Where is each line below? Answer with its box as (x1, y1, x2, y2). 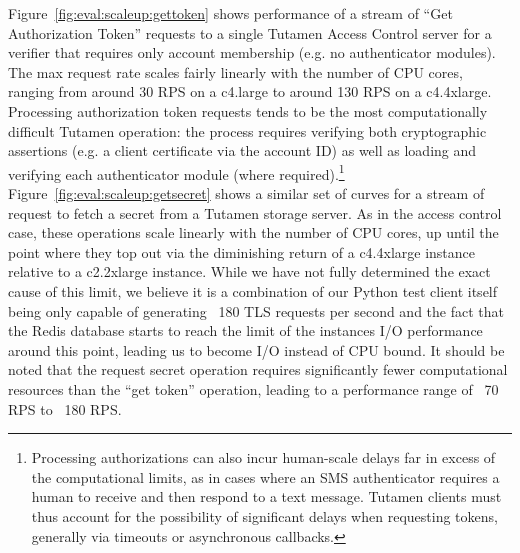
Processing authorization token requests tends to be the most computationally (8, 100, 488, 121)
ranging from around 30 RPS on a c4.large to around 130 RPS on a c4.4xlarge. (8, 81, 492, 102)
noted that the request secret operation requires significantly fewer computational (8, 359, 508, 380)
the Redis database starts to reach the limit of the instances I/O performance (8, 320, 483, 341)
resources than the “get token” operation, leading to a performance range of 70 (8, 378, 499, 399)
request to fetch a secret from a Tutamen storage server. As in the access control (8, 202, 502, 223)
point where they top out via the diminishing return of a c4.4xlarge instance (8, 241, 476, 262)
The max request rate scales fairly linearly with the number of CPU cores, (8, 61, 463, 82)
